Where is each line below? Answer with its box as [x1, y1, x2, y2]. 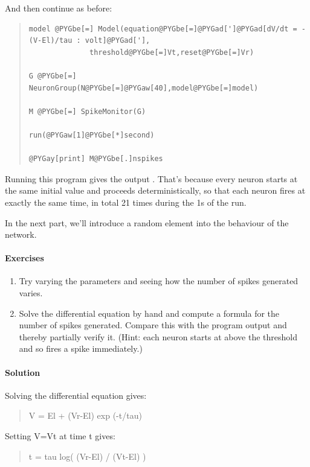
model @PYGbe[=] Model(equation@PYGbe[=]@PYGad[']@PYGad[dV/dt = [28, 24, 297, 33]
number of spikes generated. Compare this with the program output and [19, 319, 287, 331]
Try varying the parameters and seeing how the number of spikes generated [19, 275, 299, 287]
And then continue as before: [5, 2, 112, 14]
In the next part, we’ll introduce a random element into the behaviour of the [5, 216, 289, 229]
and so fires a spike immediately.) [19, 342, 143, 355]
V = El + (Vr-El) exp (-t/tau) [28, 409, 142, 422]
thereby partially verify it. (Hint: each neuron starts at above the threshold [19, 330, 297, 343]
